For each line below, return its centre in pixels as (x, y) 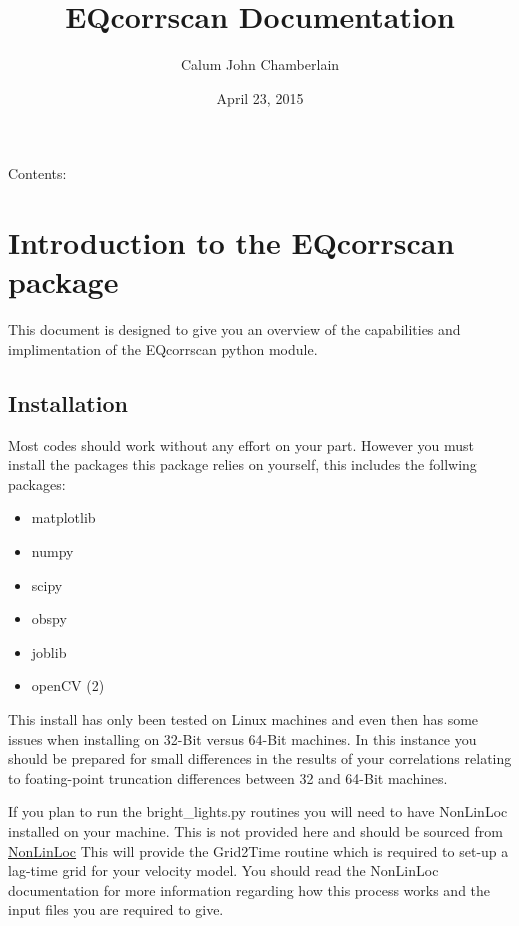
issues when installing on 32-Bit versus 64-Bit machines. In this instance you (242, 738)
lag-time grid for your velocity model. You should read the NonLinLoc (223, 870)
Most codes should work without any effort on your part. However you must (241, 444)
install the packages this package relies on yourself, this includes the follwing (242, 464)
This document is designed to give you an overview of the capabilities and (234, 329)
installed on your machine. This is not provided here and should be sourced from (255, 830)
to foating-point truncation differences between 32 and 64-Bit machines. (228, 777)
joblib (49, 651)
